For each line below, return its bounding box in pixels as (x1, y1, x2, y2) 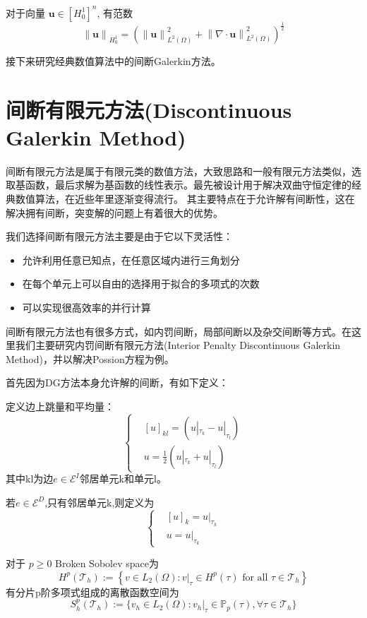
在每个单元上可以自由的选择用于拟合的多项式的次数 (22, 276, 260, 291)
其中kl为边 (6, 471, 54, 486)
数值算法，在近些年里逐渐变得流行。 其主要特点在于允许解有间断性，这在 (15, 191, 355, 206)
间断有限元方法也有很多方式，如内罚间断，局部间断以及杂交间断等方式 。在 (6, 323, 351, 338)
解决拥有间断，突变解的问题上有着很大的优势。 (6, 205, 223, 220)
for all (242, 572, 268, 583)
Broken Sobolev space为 (55, 556, 159, 571)
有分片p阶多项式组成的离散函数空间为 (6, 584, 179, 599)
